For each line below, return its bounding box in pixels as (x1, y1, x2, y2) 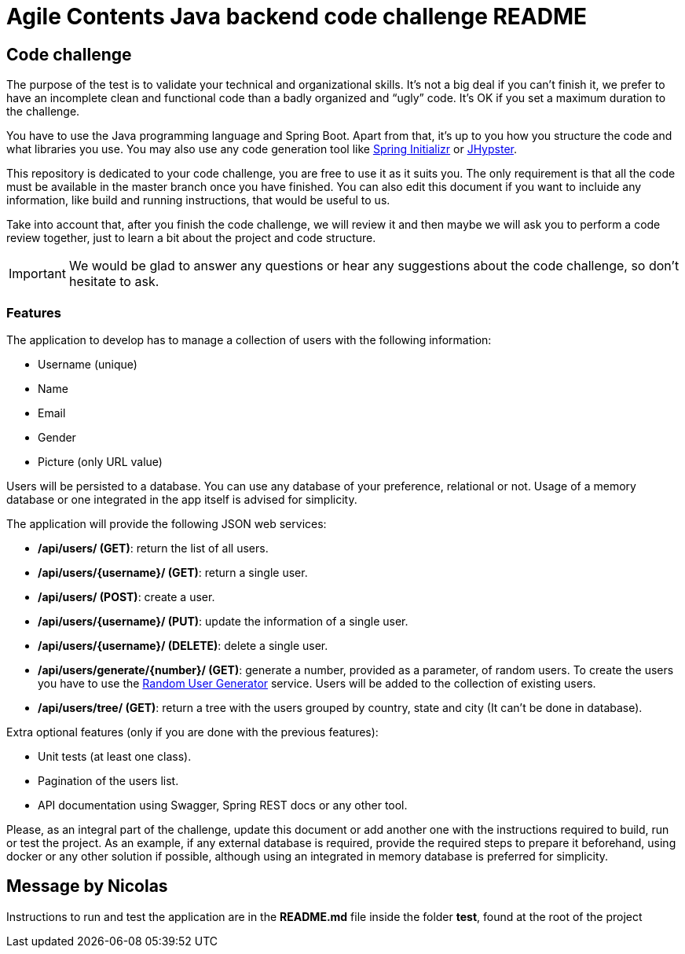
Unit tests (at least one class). (38, 749, 192, 763)
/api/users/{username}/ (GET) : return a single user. (38, 565, 308, 579)
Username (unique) (38, 357, 137, 371)
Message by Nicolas (6, 876, 168, 897)
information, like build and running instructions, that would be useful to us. (6, 193, 390, 207)
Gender (38, 430, 76, 444)
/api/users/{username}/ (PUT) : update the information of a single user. (38, 614, 408, 628)
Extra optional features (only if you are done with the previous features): (6, 725, 379, 739)
